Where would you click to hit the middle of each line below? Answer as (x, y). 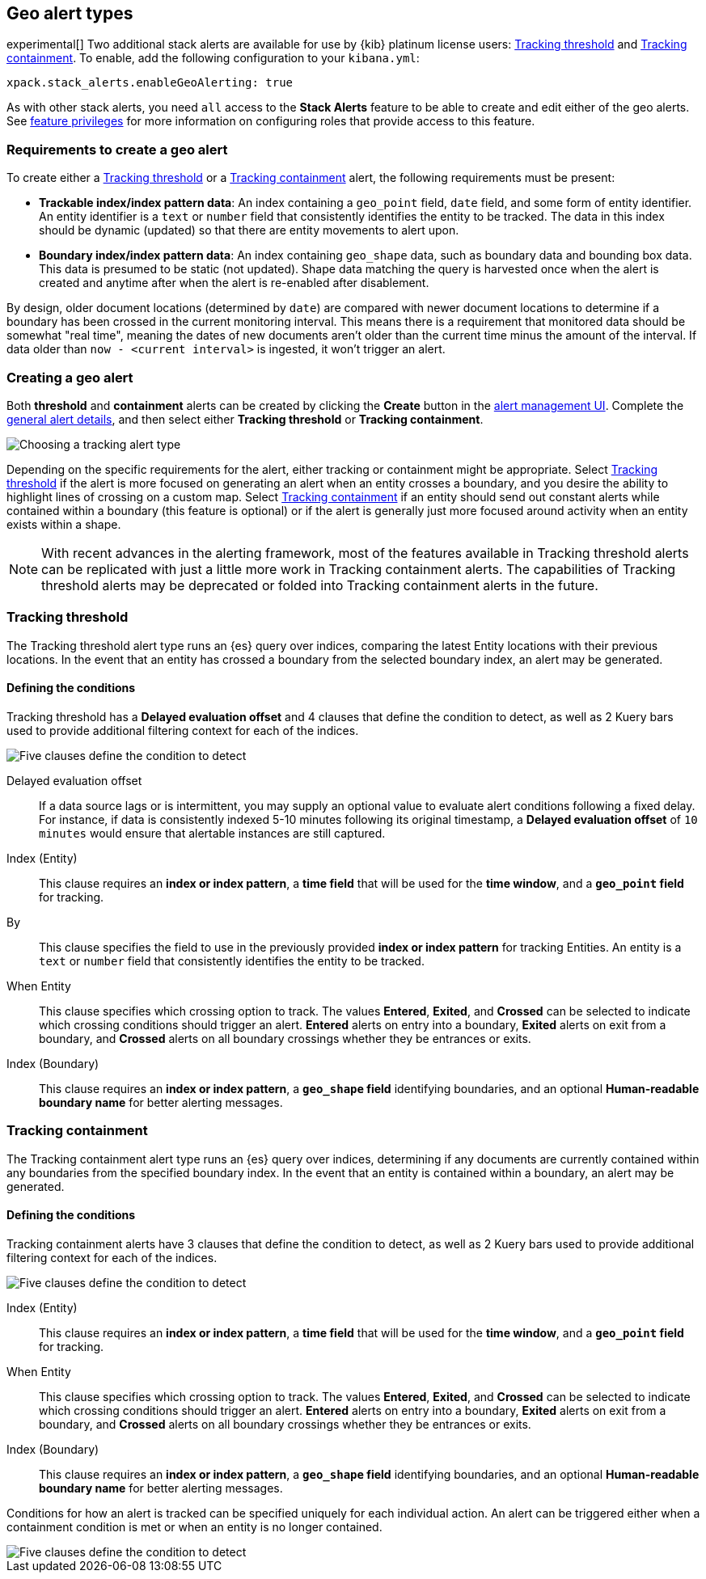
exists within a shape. (64, 524)
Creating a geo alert (70, 377)
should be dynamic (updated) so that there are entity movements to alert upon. (249, 230)
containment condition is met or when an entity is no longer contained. (194, 1526)
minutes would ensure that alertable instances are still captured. (212, 833)
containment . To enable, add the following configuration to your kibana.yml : (213, 58)
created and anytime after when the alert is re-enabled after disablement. (234, 283)
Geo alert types (70, 13)
